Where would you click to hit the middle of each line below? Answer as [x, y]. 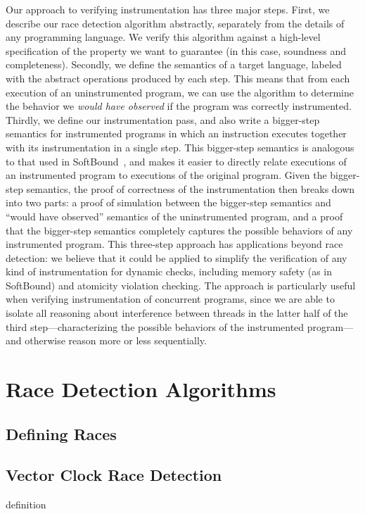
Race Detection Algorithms [141, 389]
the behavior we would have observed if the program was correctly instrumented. [179, 106]
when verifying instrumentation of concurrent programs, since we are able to [170, 299]
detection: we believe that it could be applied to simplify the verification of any [177, 257]
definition [26, 504]
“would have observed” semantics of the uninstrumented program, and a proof [174, 216]
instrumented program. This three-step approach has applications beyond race [174, 244]
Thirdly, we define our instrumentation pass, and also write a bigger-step [163, 119]
